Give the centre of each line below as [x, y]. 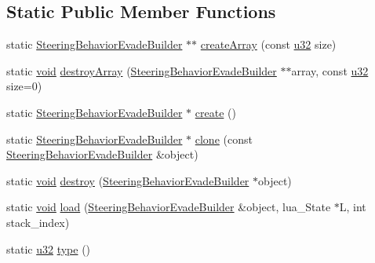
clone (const [224, 139]
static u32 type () [49, 248]
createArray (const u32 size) [268, 44]
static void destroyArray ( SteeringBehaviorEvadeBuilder [142, 70]
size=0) [24, 86]
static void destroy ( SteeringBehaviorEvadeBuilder [128, 180]
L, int [353, 207]
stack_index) [38, 222]
